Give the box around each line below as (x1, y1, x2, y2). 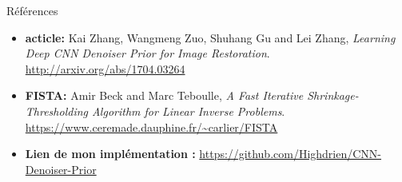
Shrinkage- (307, 87, 359, 104)
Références (6, 2, 58, 18)
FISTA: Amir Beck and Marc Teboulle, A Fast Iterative (25, 87, 304, 104)
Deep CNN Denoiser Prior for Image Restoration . (25, 45, 270, 61)
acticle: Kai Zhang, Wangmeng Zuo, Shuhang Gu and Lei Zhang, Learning (25, 29, 396, 45)
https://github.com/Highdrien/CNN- (199, 145, 382, 162)
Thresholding (25, 102, 88, 119)
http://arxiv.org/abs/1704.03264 (25, 60, 185, 77)
